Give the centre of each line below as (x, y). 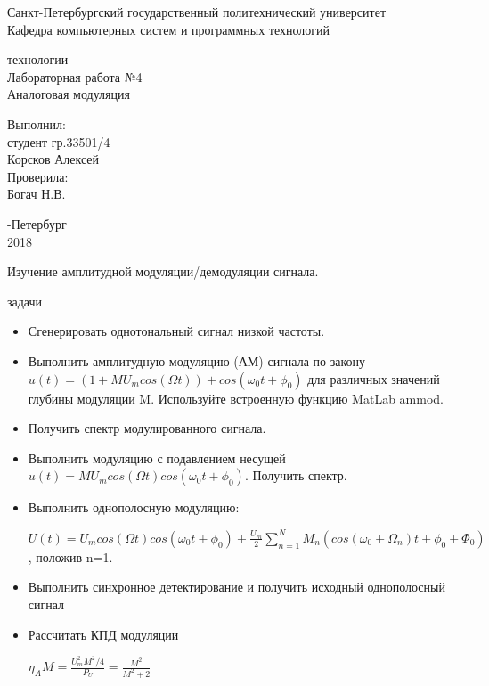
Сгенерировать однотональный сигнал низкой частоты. (176, 331)
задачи (25, 301)
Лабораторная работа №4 (75, 76)
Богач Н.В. (37, 194)
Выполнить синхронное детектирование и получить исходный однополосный (236, 587)
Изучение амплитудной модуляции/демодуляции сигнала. (163, 271)
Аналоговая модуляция (69, 94)
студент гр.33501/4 (59, 141)
